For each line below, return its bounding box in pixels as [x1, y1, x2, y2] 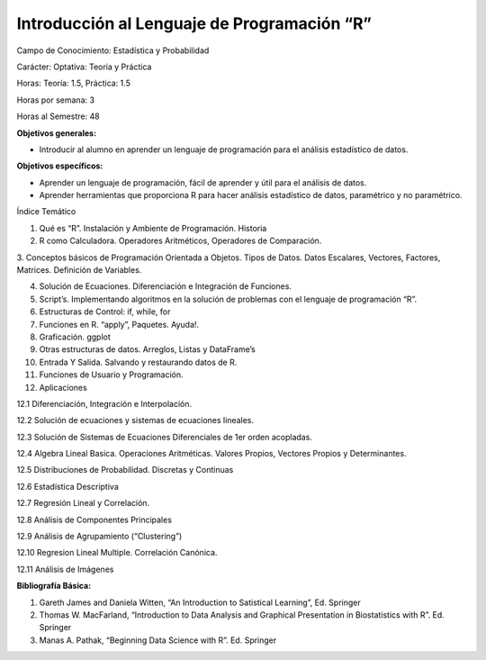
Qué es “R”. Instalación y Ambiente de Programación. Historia [39, 222, 267, 233]
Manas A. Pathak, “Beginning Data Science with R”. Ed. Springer [39, 635, 277, 646]
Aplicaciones [39, 382, 87, 393]
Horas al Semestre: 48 [16, 111, 100, 122]
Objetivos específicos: [16, 160, 103, 171]
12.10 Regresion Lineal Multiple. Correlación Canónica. [16, 547, 218, 558]
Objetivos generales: [16, 127, 97, 139]
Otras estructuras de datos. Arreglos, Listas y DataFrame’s [39, 344, 256, 355]
